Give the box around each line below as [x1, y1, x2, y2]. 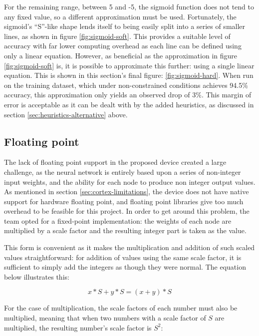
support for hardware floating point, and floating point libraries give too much [4, 196, 244, 206]
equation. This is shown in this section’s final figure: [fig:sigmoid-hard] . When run [4, 70, 254, 80]
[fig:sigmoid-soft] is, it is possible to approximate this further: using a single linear [4, 60, 255, 70]
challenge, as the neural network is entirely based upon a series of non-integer [4, 166, 241, 177]
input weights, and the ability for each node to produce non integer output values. [4, 176, 256, 187]
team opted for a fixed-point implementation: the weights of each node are [4, 215, 232, 226]
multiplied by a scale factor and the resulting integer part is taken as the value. [4, 225, 247, 236]
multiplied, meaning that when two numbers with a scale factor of [4, 313, 206, 323]
